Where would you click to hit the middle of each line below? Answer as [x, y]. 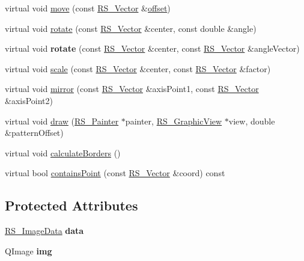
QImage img [29, 250]
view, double [252, 121]
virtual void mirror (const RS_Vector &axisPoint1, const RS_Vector [132, 89]
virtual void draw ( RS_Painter [62, 121]
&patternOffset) [34, 133]
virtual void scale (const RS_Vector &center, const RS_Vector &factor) [138, 68]
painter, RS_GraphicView [174, 121]
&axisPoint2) [29, 100]
